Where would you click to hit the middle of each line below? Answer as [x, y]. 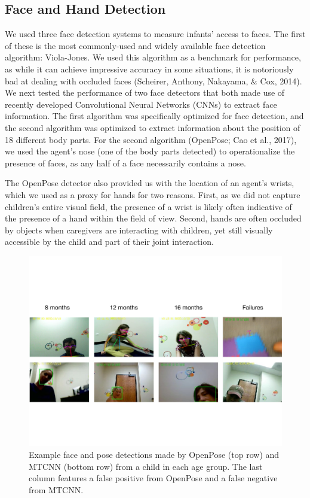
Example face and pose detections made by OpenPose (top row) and [154, 455]
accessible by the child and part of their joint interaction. [109, 242]
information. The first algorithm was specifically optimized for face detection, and [154, 116]
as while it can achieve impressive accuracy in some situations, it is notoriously [149, 69]
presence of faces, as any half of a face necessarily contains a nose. [125, 163]
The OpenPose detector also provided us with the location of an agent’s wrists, [150, 183]
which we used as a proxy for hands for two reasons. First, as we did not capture [153, 194]
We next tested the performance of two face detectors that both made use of [145, 92]
